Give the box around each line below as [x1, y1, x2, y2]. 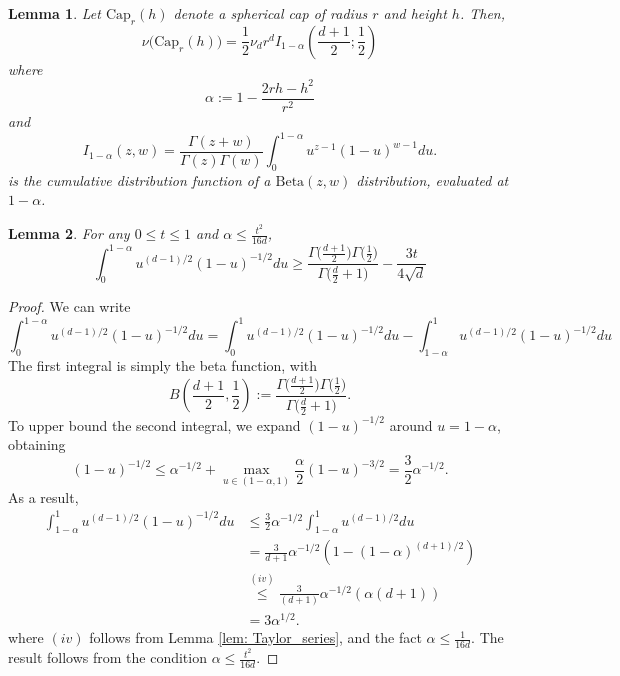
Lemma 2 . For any [8, 223, 130, 244]
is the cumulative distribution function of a [8, 169, 271, 190]
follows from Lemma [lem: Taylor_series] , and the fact [89, 627, 422, 648]
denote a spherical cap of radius [173, 3, 368, 23]
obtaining [8, 434, 66, 455]
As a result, [8, 486, 79, 507]
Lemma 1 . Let [8, 3, 101, 23]
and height [383, 3, 447, 23]
